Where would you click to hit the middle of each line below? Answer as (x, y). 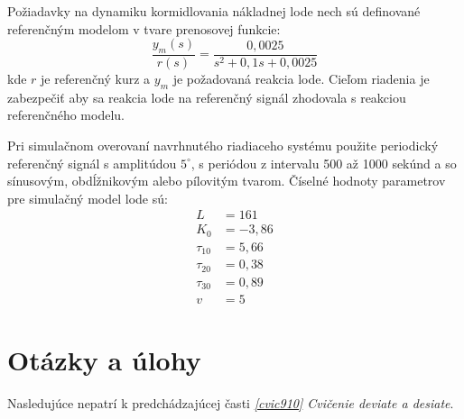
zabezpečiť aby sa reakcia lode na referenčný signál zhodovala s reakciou (207, 97)
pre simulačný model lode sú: (88, 198)
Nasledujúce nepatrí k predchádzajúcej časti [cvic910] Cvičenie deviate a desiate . (231, 402)
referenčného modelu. (66, 115)
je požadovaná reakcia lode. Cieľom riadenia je (301, 79)
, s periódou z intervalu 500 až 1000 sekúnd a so (324, 163)
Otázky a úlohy (104, 359)
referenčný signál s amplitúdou (92, 163)
